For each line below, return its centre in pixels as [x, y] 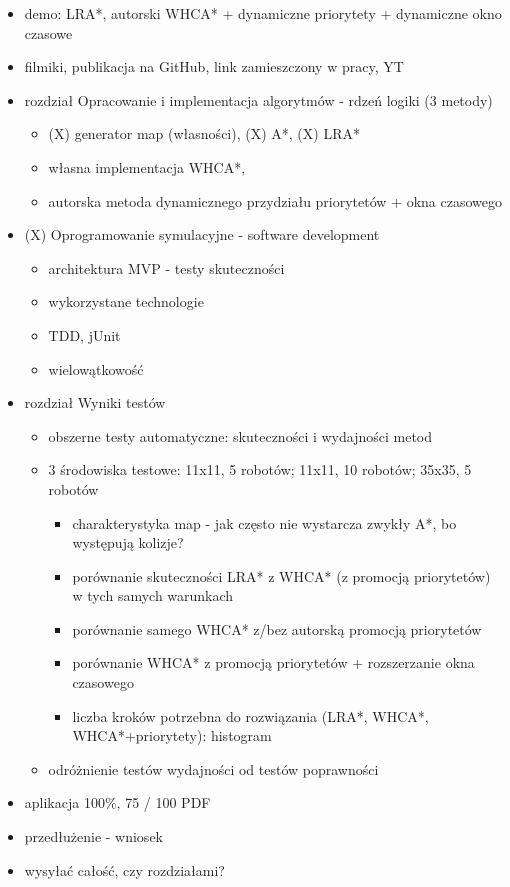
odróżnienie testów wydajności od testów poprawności [213, 768]
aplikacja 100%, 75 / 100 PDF [117, 802]
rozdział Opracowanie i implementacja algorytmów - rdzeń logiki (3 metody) [258, 99]
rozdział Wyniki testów [95, 402]
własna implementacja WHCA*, [147, 166]
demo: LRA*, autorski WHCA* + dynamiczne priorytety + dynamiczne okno [263, 13]
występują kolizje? [128, 542]
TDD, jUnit [84, 334]
